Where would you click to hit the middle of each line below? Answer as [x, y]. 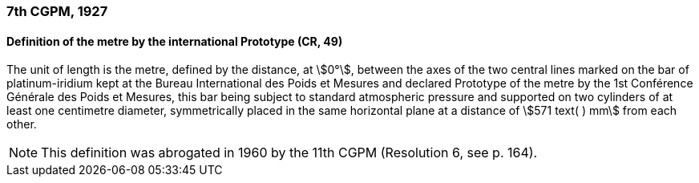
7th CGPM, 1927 [57, 11]
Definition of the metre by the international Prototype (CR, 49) [175, 41]
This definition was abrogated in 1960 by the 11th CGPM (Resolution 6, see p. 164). [289, 153]
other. [22, 124]
